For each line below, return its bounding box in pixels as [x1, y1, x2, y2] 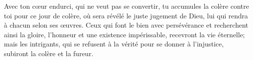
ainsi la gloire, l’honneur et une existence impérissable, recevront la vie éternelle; [4, 29, 245, 39]
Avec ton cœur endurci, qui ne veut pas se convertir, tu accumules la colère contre [4, 1, 249, 11]
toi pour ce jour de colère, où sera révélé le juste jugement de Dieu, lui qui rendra [4, 10, 248, 20]
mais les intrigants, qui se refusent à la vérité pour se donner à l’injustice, [4, 39, 224, 49]
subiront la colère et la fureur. [4, 48, 94, 58]
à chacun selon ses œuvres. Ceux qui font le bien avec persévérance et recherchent [4, 20, 249, 30]
